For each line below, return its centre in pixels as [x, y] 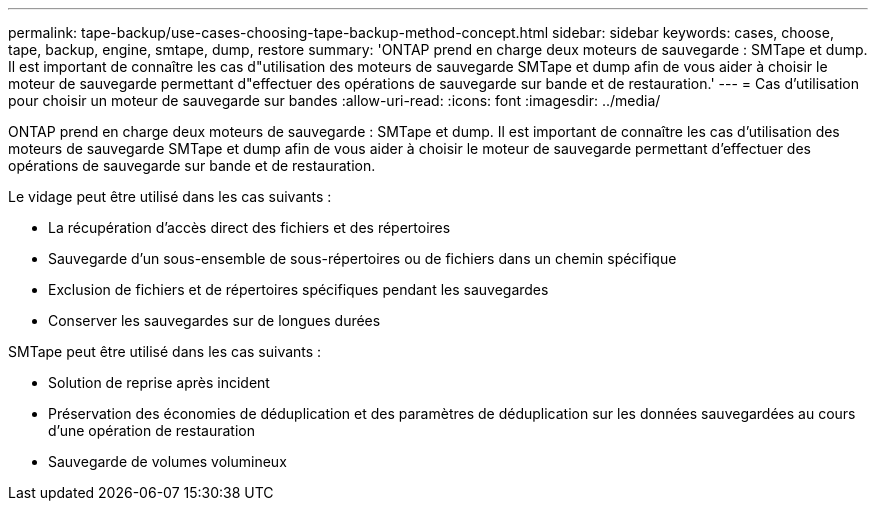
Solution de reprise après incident [159, 382]
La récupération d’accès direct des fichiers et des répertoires [249, 227]
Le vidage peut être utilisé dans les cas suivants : [170, 196]
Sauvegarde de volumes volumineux [167, 461]
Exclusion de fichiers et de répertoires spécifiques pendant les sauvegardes [298, 289]
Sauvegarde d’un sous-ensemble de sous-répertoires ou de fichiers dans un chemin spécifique [362, 258]
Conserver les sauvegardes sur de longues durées [214, 320]
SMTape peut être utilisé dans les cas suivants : [165, 351]
